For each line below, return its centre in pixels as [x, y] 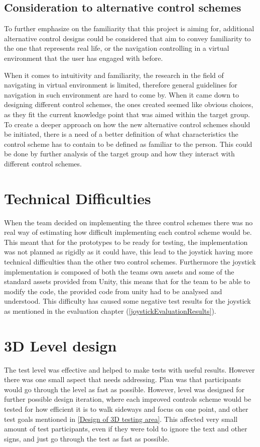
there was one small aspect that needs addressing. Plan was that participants [123, 379]
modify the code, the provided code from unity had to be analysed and [113, 291]
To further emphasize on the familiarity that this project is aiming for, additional [129, 28]
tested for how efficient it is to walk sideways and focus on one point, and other [126, 409]
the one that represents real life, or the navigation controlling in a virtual [117, 48]
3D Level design [60, 345]
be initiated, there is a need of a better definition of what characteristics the [121, 134]
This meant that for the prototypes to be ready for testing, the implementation [126, 242]
